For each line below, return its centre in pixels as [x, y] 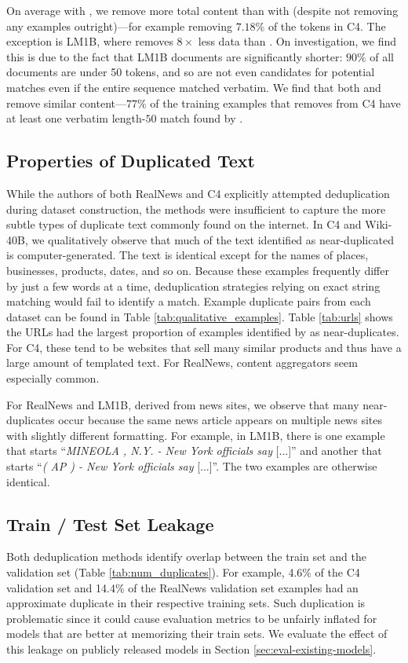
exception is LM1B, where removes [90, 41]
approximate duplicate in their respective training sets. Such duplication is [186, 603]
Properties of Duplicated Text [131, 161]
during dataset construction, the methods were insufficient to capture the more [196, 209]
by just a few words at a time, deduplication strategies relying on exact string [193, 286]
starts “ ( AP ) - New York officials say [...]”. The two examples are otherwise [192, 466]
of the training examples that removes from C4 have [275, 103]
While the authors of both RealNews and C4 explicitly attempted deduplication [198, 193]
